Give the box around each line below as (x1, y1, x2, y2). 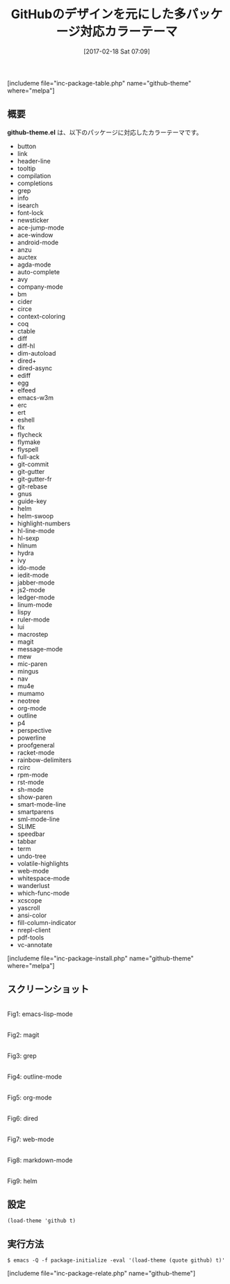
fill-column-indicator (17, 918, 76, 926)
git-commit (17, 460, 49, 468)
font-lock (17, 208, 44, 216)
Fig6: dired (7, 1114, 38, 1123)
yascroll (17, 903, 40, 912)
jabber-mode (17, 578, 55, 587)
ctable (17, 326, 36, 335)
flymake (17, 438, 40, 446)
